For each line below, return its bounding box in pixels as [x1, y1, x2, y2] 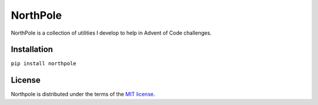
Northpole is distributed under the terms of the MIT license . [11, 91, 155, 98]
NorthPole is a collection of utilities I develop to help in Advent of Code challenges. [11, 29, 212, 36]
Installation [11, 45, 53, 55]
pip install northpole [11, 60, 77, 67]
